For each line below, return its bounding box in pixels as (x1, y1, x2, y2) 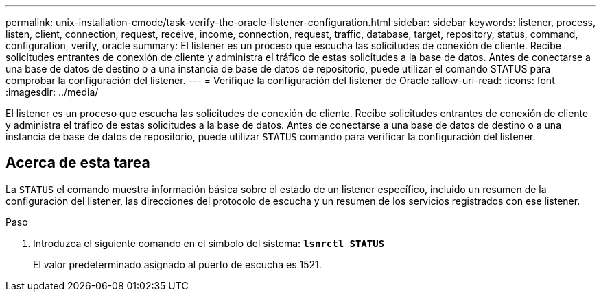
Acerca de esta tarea (5, 154, 150, 172)
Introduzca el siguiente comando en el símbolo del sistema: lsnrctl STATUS (33, 237, 385, 249)
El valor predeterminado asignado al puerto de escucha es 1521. (33, 258, 322, 270)
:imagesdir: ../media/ (5, 86, 99, 98)
